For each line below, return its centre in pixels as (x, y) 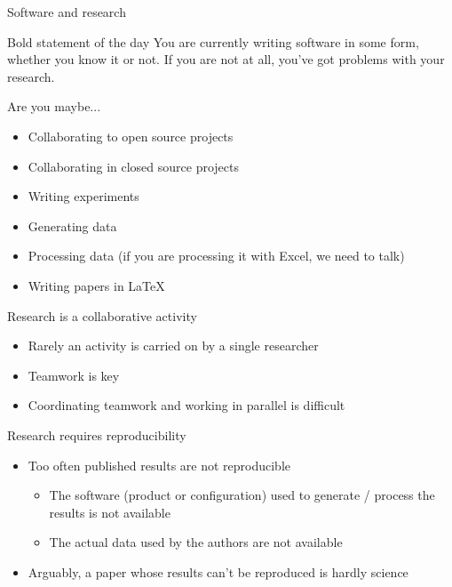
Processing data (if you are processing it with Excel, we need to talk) (216, 256)
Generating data (72, 225)
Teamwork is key (74, 375)
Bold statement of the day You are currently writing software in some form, (213, 41)
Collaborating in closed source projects (133, 166)
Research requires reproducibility (97, 434)
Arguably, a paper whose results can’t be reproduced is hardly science (218, 571)
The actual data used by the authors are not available (196, 542)
